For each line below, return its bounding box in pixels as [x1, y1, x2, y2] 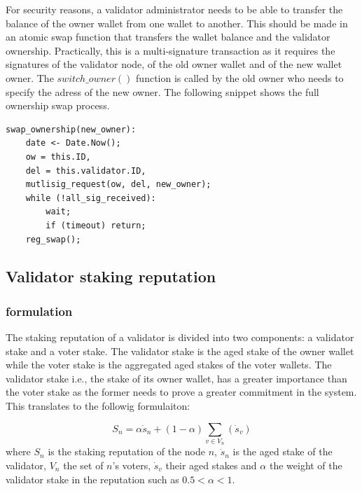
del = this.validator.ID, [25, 165, 146, 176]
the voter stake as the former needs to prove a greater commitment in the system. [6, 385, 357, 399]
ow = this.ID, [25, 151, 91, 162]
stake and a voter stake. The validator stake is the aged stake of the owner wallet [6, 343, 354, 358]
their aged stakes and [165, 457, 257, 472]
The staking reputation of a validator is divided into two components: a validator [6, 330, 354, 345]
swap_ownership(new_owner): [6, 124, 137, 134]
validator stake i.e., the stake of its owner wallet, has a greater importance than [6, 371, 347, 385]
